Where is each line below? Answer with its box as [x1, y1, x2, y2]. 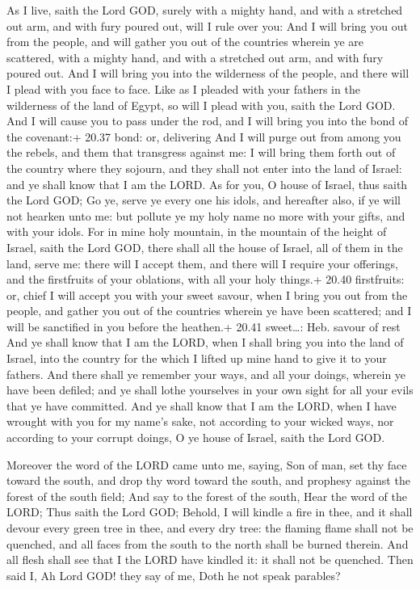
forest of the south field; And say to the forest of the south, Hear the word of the [6, 487, 407, 504]
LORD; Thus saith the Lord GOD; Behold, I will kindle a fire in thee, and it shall [6, 503, 413, 520]
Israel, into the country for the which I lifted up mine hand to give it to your [6, 350, 387, 367]
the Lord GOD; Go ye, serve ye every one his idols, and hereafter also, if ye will [6, 191, 401, 208]
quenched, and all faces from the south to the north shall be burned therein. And [6, 535, 409, 552]
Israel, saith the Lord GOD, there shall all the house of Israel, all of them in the [6, 238, 403, 255]
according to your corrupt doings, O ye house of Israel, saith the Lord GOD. [6, 429, 385, 446]
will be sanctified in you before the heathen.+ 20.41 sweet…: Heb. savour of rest [6, 318, 401, 334]
